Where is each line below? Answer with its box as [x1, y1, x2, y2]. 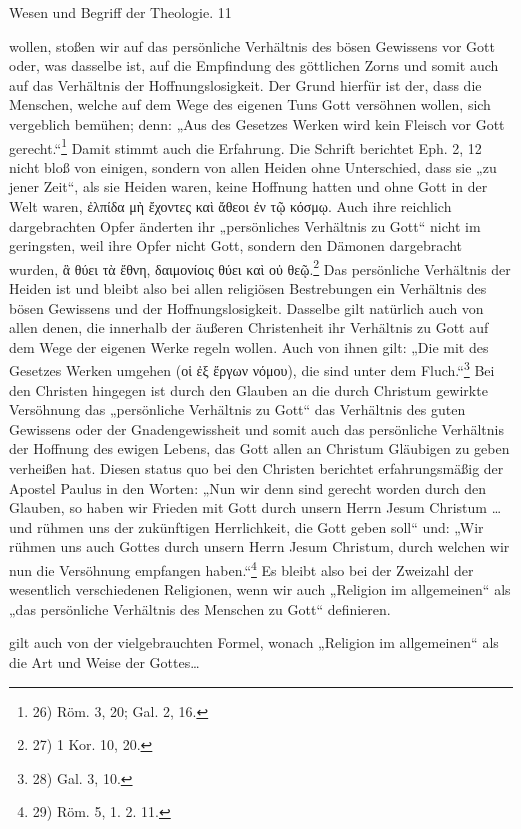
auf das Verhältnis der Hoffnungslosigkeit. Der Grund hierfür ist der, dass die [9, 74, 482, 95]
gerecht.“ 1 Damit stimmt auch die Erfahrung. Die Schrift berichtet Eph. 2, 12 [9, 134, 482, 158]
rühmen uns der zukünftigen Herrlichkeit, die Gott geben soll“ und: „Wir [37, 516, 484, 537]
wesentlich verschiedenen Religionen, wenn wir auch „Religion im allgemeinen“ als [9, 579, 511, 600]
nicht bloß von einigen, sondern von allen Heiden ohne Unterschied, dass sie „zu [9, 156, 497, 177]
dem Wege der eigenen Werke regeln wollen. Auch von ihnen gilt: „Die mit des [9, 336, 489, 357]
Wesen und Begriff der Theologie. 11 [9, 2, 232, 22]
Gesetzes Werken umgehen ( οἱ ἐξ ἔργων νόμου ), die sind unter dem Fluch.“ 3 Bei [9, 357, 495, 381]
